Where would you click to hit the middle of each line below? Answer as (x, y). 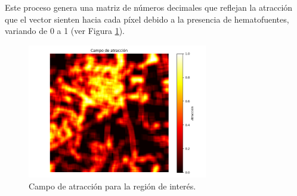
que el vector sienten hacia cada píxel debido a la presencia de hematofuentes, (147, 19)
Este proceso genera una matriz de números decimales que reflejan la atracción (149, 7)
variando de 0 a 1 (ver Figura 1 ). (65, 31)
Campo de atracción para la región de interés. (112, 186)
